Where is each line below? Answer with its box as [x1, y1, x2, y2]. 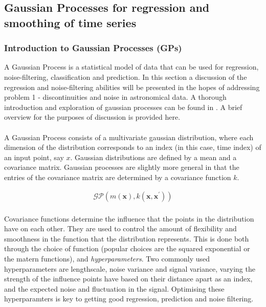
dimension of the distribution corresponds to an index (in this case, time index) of [4, 142, 261, 152]
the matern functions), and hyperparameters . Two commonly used [4, 253, 210, 264]
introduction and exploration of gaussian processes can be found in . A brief [4, 101, 242, 112]
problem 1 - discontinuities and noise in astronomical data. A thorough [4, 92, 227, 102]
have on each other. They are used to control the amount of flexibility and [4, 223, 237, 234]
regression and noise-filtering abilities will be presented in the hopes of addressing [4, 81, 260, 92]
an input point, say [4, 151, 64, 162]
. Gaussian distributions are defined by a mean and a [70, 151, 237, 162]
